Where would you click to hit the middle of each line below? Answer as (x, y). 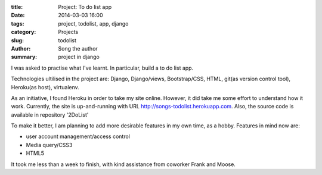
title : (17, 7)
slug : (17, 40)
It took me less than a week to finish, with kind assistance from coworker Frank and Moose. (123, 164)
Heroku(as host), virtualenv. (45, 87)
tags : (18, 23)
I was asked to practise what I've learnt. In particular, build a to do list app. (102, 68)
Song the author (78, 48)
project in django (79, 57)
